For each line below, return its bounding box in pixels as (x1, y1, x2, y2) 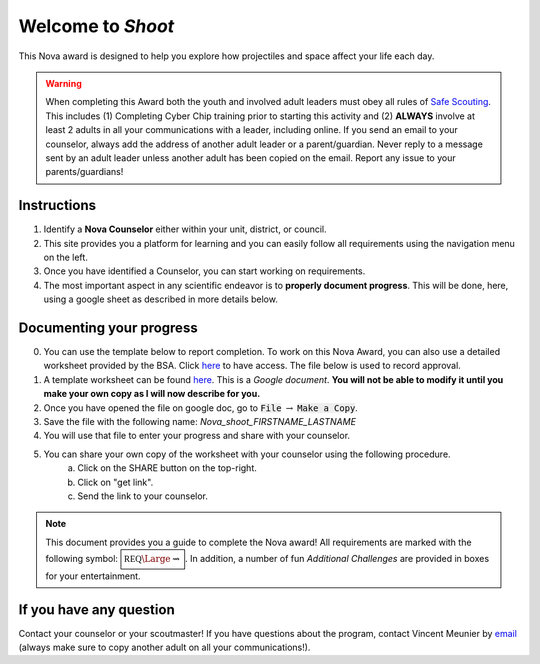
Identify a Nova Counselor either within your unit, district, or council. (43, 223, 327, 235)
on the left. (43, 251, 89, 263)
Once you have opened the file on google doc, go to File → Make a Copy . (43, 401, 359, 414)
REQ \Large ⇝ (123, 553, 180, 565)
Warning (45, 77, 82, 89)
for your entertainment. (45, 570, 141, 582)
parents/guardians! (45, 166, 124, 178)
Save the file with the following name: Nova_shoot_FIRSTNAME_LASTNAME (43, 416, 357, 427)
